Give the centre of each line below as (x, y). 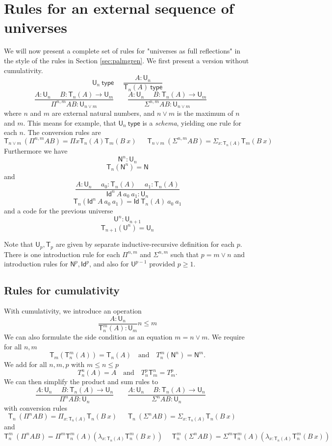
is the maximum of (205, 113)
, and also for (109, 264)
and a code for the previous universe (59, 211)
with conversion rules (36, 407)
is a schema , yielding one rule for (192, 122)
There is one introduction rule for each (62, 254)
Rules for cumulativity (62, 290)
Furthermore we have (36, 151)
